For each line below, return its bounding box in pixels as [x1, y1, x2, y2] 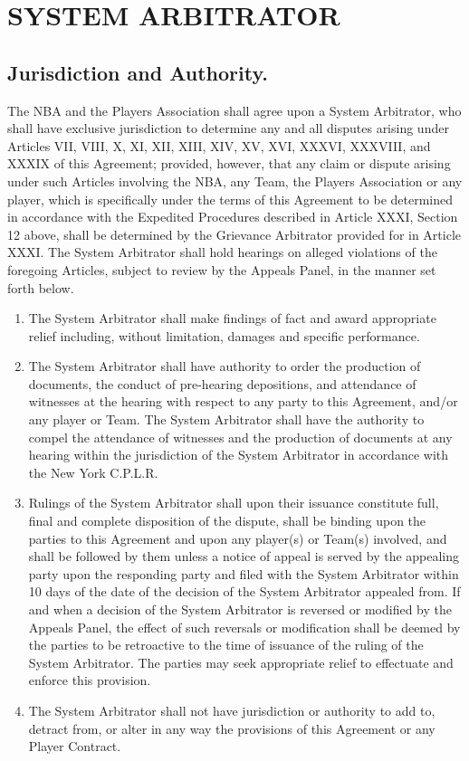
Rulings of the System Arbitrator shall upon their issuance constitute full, [28, 493, 439, 512]
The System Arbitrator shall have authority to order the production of [28, 357, 421, 376]
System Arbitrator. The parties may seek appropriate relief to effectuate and [28, 652, 454, 671]
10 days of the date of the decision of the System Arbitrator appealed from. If [28, 582, 461, 601]
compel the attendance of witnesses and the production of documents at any [28, 427, 453, 446]
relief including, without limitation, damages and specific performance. [28, 326, 420, 345]
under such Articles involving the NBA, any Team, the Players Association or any [7, 171, 463, 190]
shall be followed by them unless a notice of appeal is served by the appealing [28, 547, 460, 566]
